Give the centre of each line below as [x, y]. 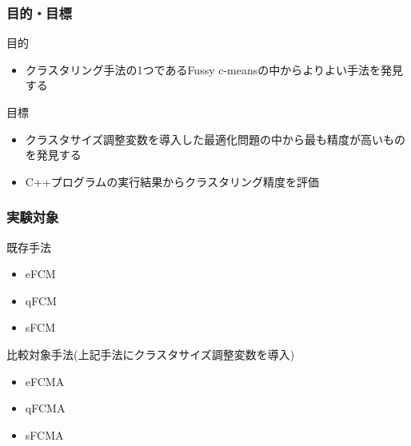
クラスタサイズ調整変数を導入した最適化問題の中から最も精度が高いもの [215, 139]
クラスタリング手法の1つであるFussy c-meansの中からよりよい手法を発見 [214, 69]
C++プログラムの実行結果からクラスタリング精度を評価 [172, 181]
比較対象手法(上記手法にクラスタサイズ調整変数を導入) [151, 354]
